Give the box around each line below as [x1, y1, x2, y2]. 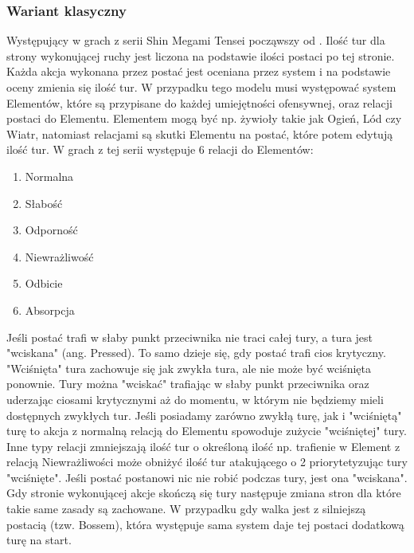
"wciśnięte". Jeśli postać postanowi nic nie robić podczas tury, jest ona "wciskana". [6, 469, 408, 485]
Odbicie [25, 275, 63, 292]
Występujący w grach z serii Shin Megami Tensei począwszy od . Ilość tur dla [6, 32, 385, 49]
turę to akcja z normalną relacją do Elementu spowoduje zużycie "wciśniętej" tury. [6, 422, 407, 439]
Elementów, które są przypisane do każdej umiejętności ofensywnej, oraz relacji [6, 94, 393, 111]
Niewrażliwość [25, 248, 94, 265]
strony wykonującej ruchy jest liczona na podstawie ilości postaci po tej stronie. [6, 47, 395, 64]
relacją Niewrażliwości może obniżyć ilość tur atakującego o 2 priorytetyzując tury [6, 453, 408, 470]
